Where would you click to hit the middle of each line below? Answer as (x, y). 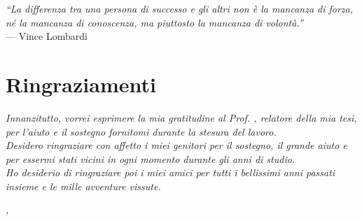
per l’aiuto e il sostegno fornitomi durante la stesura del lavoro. (141, 131)
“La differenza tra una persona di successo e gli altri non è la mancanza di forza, (180, 8)
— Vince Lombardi (47, 36)
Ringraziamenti (81, 84)
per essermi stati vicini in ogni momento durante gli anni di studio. (151, 158)
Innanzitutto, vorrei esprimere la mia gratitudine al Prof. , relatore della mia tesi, (181, 117)
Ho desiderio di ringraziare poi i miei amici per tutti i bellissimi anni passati (170, 172)
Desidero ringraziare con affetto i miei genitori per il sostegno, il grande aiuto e (176, 145)
